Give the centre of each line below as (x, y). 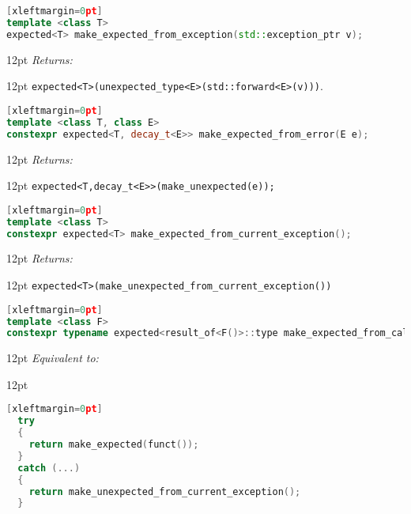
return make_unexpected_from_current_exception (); (165, 491)
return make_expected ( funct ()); (114, 445)
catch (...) (49, 468)
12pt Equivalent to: (53, 358)
